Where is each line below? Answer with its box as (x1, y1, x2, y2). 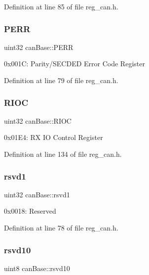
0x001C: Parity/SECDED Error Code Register (4, 58, 145, 69)
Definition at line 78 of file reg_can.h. (4, 223, 118, 232)
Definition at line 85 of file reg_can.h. (4, 1, 118, 11)
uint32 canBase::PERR (4, 42, 74, 52)
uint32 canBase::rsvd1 (4, 189, 70, 199)
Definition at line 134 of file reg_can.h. (4, 149, 122, 159)
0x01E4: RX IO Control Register (4, 132, 103, 142)
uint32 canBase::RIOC (4, 115, 72, 126)
